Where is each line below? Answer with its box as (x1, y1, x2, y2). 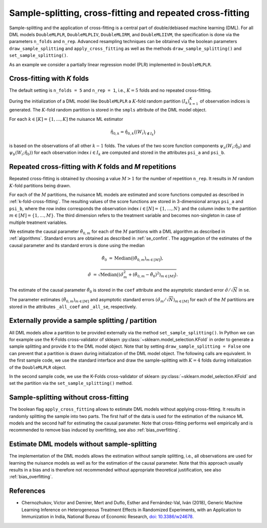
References (9, 487, 45, 495)
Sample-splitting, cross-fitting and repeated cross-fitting (9, 7, 250, 18)
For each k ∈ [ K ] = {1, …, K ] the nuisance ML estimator (9, 116, 124, 122)
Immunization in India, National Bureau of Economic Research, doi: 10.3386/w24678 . (21, 514, 194, 520)
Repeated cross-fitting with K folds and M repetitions (9, 162, 177, 171)
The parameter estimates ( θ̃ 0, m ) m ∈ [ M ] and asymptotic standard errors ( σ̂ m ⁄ (9, 296, 166, 304)
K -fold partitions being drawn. (9, 182, 71, 188)
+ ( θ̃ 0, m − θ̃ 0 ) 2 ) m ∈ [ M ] (128, 271, 175, 278)
